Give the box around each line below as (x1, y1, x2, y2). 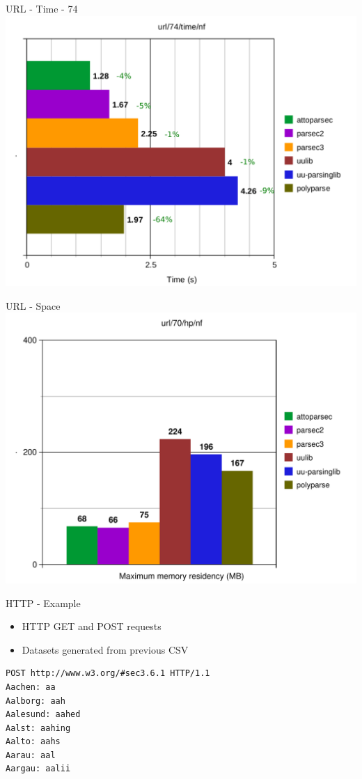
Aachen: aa (6, 682, 56, 692)
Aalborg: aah (6, 695, 65, 706)
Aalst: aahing (6, 723, 71, 733)
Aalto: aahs (6, 737, 61, 747)
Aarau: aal (6, 750, 56, 760)
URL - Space (6, 298, 61, 313)
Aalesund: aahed (6, 709, 81, 720)
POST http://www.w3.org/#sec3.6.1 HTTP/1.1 (6, 668, 210, 679)
